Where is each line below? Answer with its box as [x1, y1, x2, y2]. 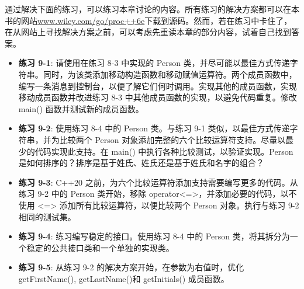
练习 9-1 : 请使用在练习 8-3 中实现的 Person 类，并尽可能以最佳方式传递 [18, 57, 290, 69]
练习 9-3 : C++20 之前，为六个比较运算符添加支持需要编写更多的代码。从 [18, 176, 298, 188]
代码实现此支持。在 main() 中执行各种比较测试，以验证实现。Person [34, 145, 293, 157]
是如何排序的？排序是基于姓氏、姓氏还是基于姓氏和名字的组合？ [18, 156, 264, 169]
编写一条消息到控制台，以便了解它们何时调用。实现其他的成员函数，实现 [18, 79, 297, 92]
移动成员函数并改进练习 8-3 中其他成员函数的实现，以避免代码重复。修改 [18, 91, 297, 103]
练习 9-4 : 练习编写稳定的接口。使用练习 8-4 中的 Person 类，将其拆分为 [18, 230, 290, 242]
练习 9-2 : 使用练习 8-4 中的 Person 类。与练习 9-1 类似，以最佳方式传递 [18, 122, 290, 134]
